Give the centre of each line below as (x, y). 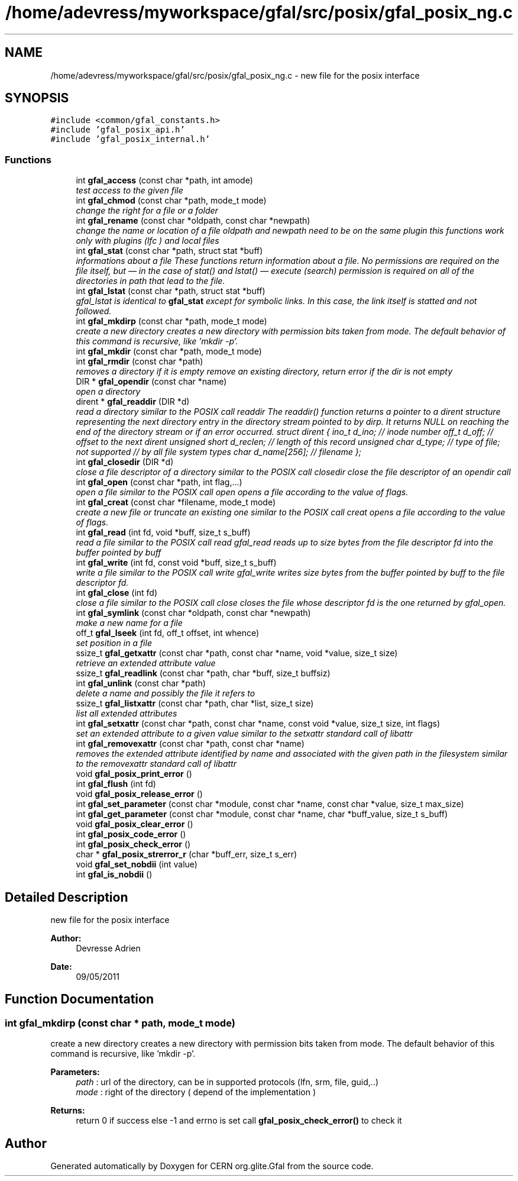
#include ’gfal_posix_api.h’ (118, 130)
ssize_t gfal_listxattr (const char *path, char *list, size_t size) (195, 704)
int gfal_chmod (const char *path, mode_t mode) (171, 201)
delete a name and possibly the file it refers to (166, 693)
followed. (94, 311)
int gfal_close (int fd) (117, 593)
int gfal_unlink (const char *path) (141, 683)
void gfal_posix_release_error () (139, 794)
